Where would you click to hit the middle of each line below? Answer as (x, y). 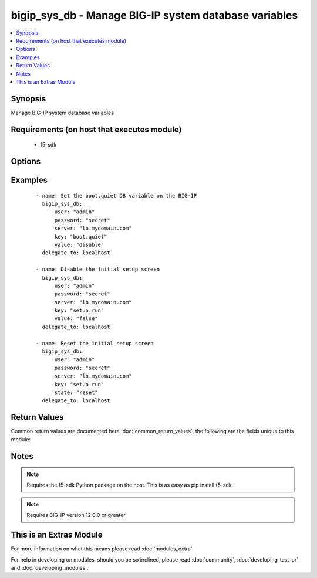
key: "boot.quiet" (81, 237)
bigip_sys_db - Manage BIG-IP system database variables (154, 15)
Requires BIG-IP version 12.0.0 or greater (76, 515)
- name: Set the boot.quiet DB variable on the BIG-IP (117, 195)
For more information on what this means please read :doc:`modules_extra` (102, 549)
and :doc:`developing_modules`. (50, 567)
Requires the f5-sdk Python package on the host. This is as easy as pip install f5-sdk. (130, 485)
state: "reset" (76, 392)
